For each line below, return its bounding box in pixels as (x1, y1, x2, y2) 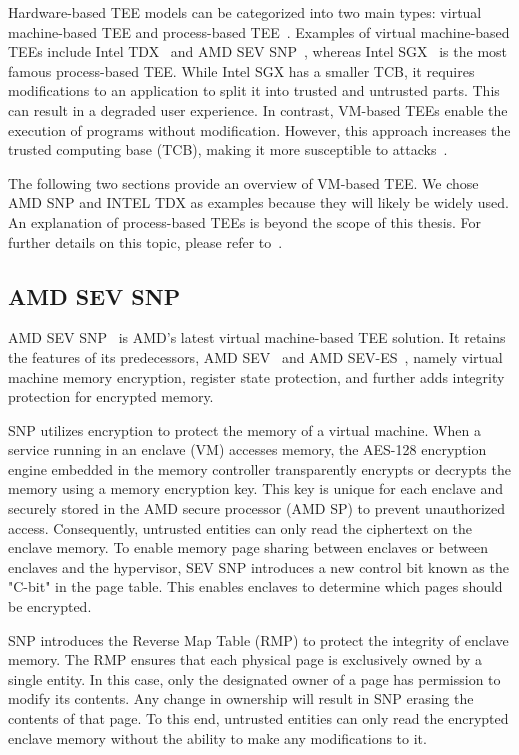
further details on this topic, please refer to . (8, 231, 283, 252)
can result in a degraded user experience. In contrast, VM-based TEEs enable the (8, 99, 508, 120)
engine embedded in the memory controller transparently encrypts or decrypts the (8, 458, 511, 479)
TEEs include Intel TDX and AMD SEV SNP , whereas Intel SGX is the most (8, 41, 508, 62)
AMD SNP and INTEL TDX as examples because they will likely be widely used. (8, 192, 509, 213)
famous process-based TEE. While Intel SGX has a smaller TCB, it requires (8, 60, 475, 81)
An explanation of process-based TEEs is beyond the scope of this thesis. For (8, 211, 482, 232)
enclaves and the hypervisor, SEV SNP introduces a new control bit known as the (8, 556, 509, 577)
